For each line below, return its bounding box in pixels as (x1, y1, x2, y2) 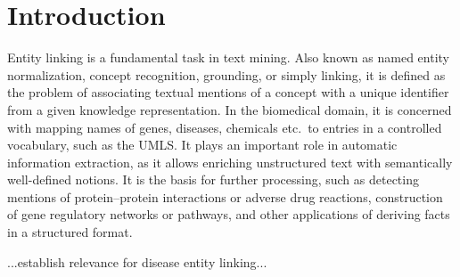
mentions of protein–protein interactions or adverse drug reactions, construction (7, 187, 443, 206)
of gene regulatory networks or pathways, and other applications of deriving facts (7, 205, 450, 224)
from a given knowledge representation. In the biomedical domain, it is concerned (7, 100, 452, 118)
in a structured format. (7, 223, 133, 241)
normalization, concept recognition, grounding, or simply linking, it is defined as (7, 65, 446, 84)
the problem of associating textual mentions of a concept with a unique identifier (7, 83, 449, 102)
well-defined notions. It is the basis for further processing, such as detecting (7, 170, 419, 189)
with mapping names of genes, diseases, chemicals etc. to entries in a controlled (7, 118, 442, 136)
